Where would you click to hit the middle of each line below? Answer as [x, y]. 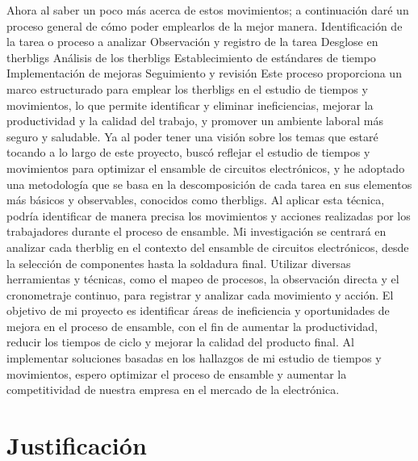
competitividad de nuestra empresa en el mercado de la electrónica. [173, 390]
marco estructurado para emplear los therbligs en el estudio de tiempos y [187, 88]
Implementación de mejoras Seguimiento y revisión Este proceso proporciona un [204, 73]
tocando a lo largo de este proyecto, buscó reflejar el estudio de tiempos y [188, 152]
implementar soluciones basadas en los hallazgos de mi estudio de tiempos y [194, 358]
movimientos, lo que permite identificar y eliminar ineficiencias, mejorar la [190, 105]
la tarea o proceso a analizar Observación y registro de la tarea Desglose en [192, 42]
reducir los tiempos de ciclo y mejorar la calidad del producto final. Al [180, 342]
